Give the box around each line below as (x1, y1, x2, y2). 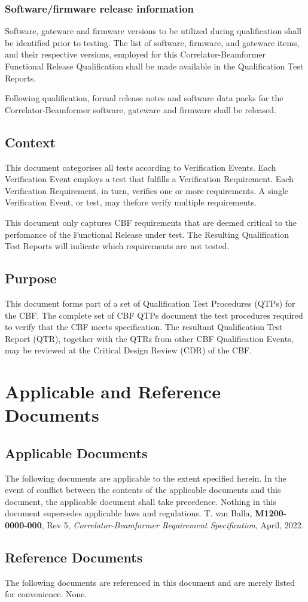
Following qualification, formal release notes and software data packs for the (5, 92, 283, 104)
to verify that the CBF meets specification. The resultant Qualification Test (5, 320, 283, 333)
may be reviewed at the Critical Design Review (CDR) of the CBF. (5, 344, 252, 356)
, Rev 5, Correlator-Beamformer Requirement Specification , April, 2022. (41, 519, 304, 531)
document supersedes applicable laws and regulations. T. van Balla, (5, 507, 252, 519)
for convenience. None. (5, 588, 87, 600)
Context (5, 132, 56, 151)
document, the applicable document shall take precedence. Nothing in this (5, 495, 277, 507)
